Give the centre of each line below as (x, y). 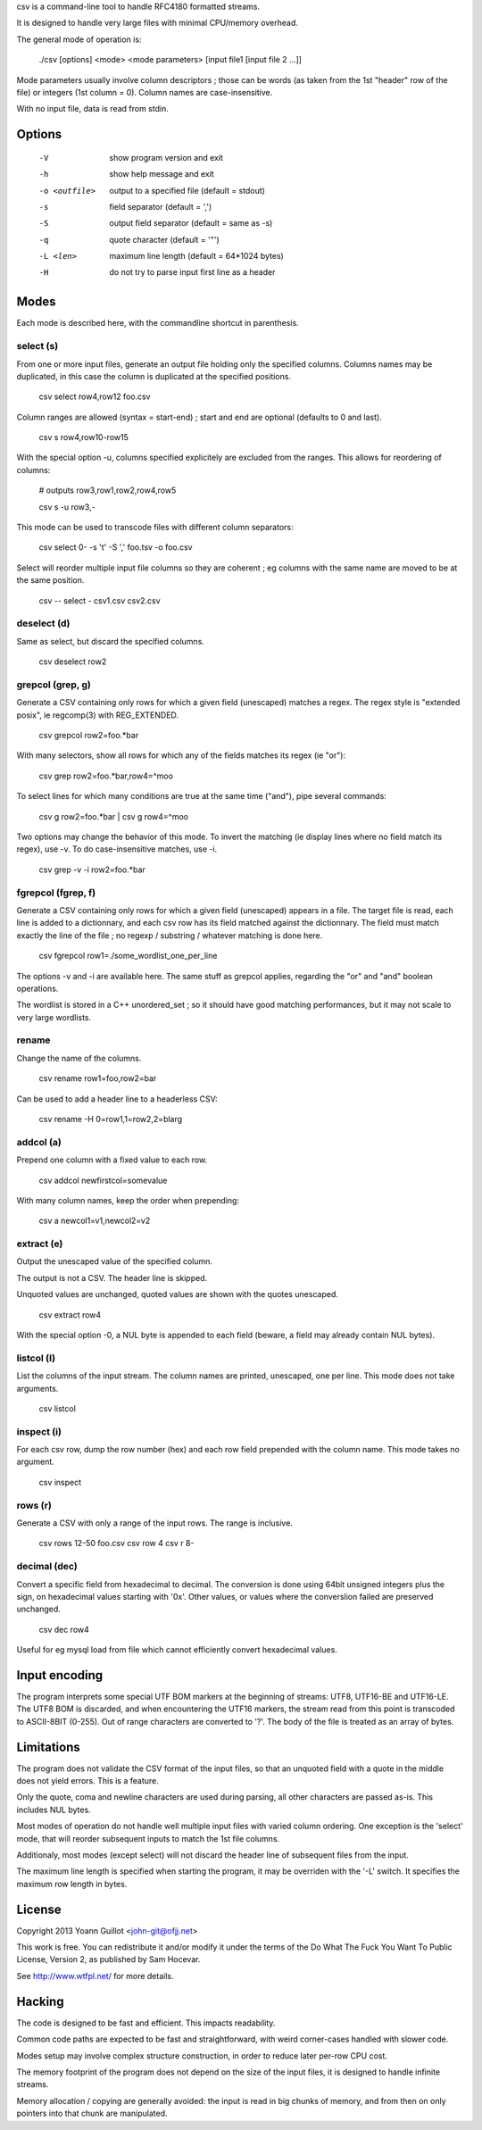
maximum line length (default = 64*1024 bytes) (197, 256)
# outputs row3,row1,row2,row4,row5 (108, 490)
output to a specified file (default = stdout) (187, 190)
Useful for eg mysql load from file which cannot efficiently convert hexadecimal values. (177, 1650)
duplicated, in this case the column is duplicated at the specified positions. (154, 376)
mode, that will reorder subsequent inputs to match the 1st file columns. (148, 1838)
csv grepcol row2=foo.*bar (89, 736)
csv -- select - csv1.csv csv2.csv (100, 600)
